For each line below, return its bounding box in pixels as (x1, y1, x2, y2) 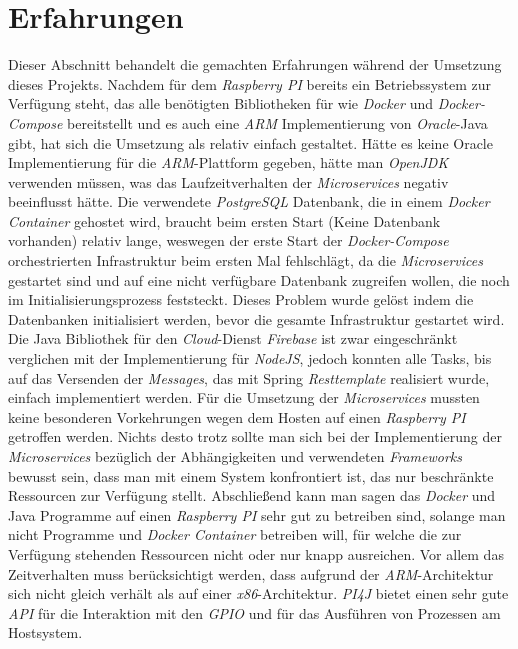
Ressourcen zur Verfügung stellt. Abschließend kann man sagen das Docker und (8, 485, 496, 506)
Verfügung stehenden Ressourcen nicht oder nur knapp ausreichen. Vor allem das (8, 543, 504, 564)
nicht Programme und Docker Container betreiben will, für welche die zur (8, 524, 462, 545)
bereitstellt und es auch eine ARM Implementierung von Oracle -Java (67, 112, 488, 133)
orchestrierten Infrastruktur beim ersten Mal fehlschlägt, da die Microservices (8, 250, 483, 271)
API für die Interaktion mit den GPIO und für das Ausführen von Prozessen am (8, 602, 501, 623)
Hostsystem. (8, 622, 83, 643)
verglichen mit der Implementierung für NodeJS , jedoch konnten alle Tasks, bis (8, 348, 492, 369)
